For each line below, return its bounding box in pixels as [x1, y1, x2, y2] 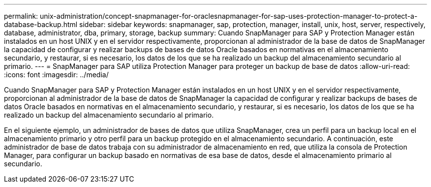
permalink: [4, 12, 38, 20]
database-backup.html [4, 20, 78, 29]
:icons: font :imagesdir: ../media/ [4, 70, 109, 79]
